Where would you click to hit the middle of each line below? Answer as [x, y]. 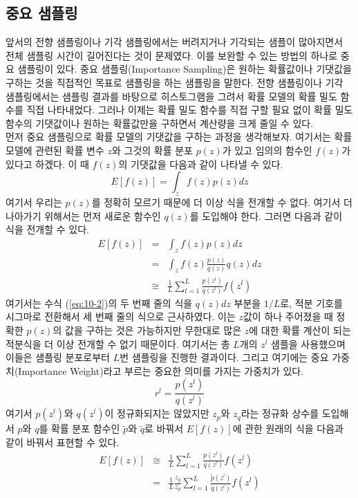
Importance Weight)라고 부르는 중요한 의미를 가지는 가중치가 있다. [161, 370]
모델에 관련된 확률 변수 [55, 150]
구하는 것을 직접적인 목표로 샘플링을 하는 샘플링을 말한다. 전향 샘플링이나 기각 [175, 82]
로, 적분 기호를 [311, 303]
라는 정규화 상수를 [280, 413]
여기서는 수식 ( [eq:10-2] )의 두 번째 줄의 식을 [99, 303]
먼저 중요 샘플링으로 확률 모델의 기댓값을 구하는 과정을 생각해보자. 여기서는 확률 [179, 137]
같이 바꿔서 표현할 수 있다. [63, 442]
